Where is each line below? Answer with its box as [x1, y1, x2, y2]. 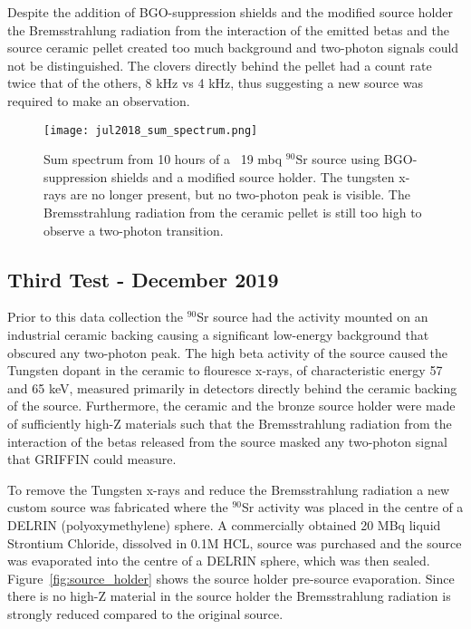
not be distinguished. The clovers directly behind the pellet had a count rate [7, 55, 432, 74]
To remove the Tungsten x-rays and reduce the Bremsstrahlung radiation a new [7, 479, 449, 498]
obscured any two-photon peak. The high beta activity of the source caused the [7, 343, 448, 362]
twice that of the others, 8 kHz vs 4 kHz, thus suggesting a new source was [7, 73, 424, 92]
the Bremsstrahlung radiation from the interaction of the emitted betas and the [7, 20, 449, 39]
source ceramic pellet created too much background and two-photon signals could [7, 38, 459, 57]
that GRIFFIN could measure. [7, 450, 177, 469]
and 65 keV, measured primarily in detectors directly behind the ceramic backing [7, 378, 457, 397]
